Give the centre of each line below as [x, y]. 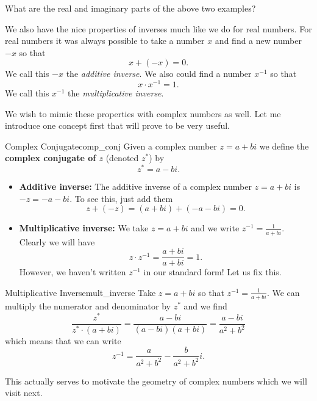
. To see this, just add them [121, 198]
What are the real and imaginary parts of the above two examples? [130, 8]
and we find [205, 306]
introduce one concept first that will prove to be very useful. [117, 125]
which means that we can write [63, 340]
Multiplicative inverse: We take [84, 228]
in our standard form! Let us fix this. [212, 272]
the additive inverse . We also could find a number [159, 74]
